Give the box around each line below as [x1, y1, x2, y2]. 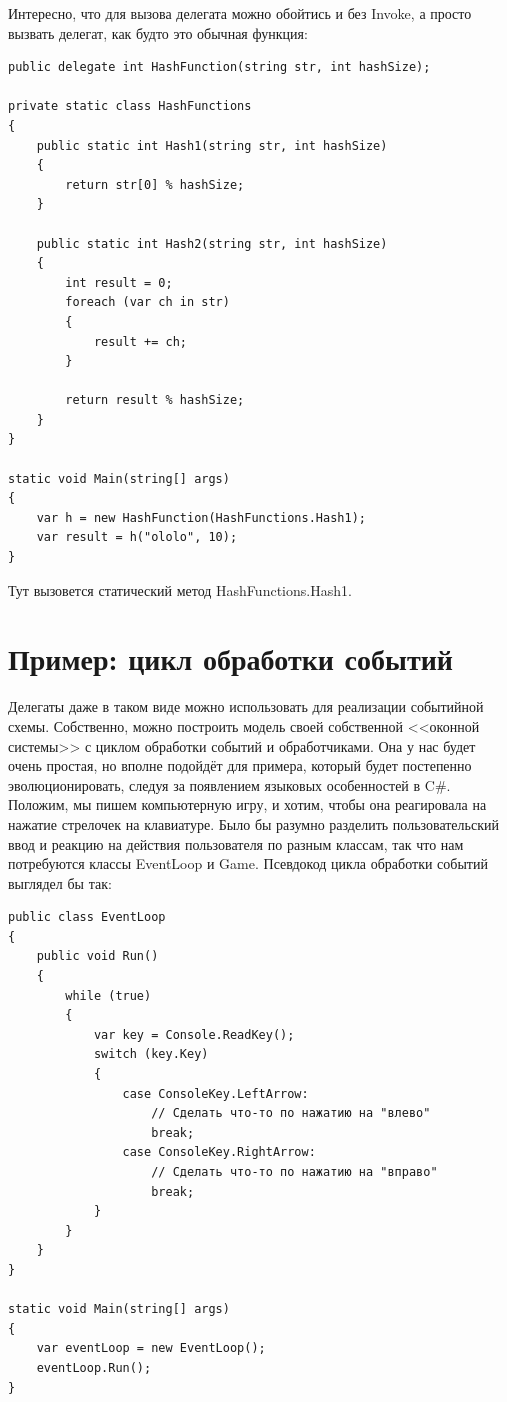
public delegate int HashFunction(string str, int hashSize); [8, 60, 431, 75]
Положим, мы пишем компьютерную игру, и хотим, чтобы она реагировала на [8, 794, 487, 815]
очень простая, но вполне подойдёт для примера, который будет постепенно [8, 755, 472, 776]
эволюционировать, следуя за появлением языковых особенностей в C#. [8, 774, 451, 795]
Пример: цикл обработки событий [8, 638, 453, 679]
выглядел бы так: [8, 872, 112, 893]
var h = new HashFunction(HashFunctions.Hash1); [36, 510, 366, 525]
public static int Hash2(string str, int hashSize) [36, 236, 388, 251]
